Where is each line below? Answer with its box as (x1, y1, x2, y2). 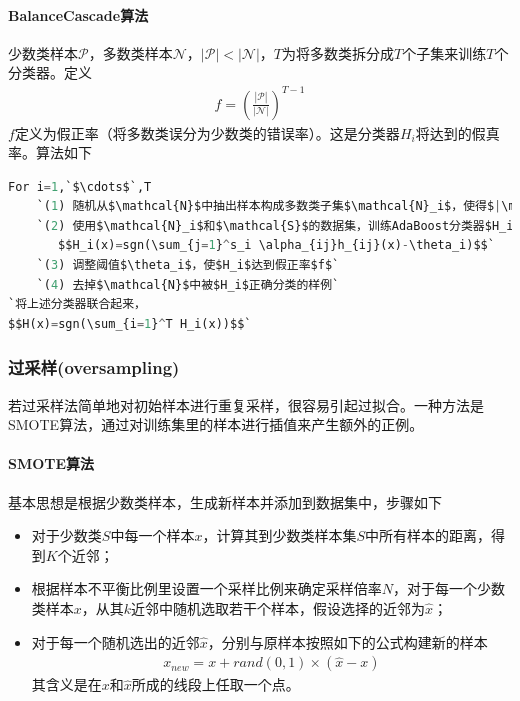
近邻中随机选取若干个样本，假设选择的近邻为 (131, 598, 426, 619)
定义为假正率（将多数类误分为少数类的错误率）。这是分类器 (14, 122, 400, 143)
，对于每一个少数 (393, 578, 506, 599)
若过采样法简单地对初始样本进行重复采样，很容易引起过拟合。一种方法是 (8, 394, 484, 415)
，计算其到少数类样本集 (202, 525, 357, 546)
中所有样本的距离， (365, 525, 491, 546)
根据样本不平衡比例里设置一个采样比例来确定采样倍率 (31, 578, 382, 599)
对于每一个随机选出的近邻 (31, 631, 200, 652)
